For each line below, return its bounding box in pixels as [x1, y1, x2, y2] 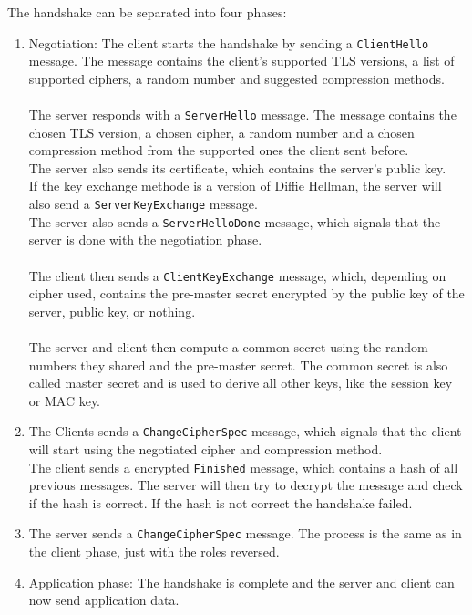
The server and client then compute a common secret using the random [28, 338, 428, 356]
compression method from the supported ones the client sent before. [28, 141, 409, 160]
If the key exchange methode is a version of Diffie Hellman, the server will [28, 176, 442, 195]
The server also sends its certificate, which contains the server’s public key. [28, 158, 446, 177]
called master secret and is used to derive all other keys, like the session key [28, 373, 453, 392]
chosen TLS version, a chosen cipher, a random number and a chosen [28, 122, 415, 141]
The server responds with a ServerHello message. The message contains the [28, 105, 457, 124]
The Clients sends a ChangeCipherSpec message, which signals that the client [28, 422, 462, 441]
